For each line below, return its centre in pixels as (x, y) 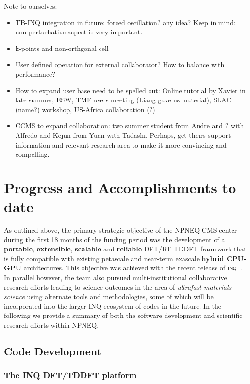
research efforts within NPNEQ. (51, 325)
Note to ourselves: (31, 6)
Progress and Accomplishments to (120, 187)
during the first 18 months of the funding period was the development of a (115, 239)
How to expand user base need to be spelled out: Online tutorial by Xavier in (130, 90)
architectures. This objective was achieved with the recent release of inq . (133, 268)
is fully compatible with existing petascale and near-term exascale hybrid (114, 258)
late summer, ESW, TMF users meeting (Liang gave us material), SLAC (123, 100)
